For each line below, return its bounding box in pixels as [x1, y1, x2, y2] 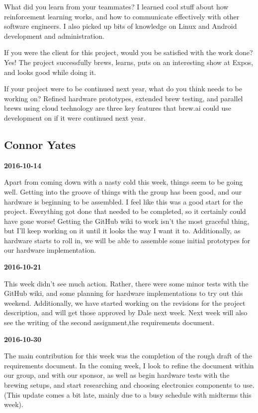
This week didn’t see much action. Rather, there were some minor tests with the [4, 278, 249, 288]
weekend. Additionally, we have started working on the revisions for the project [4, 297, 246, 308]
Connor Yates [4, 137, 76, 152]
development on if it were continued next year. [4, 112, 146, 123]
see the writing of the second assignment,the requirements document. [4, 317, 214, 328]
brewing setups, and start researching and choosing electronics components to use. [4, 380, 255, 390]
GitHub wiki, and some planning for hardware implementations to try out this [4, 288, 243, 298]
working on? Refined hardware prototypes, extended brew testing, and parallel [4, 93, 243, 103]
